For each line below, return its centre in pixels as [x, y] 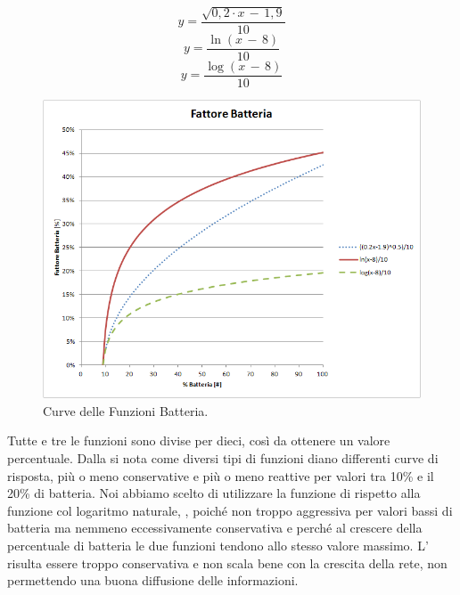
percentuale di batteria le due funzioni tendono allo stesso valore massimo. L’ [218, 545]
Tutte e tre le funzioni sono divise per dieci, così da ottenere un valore [199, 440]
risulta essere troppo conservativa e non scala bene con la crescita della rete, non [227, 562]
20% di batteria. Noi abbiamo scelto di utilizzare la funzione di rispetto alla [214, 493]
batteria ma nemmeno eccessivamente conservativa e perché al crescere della [215, 528]
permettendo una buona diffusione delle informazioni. [153, 580]
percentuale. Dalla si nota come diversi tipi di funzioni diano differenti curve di [223, 457]
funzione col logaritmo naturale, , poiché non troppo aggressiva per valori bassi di [230, 510]
